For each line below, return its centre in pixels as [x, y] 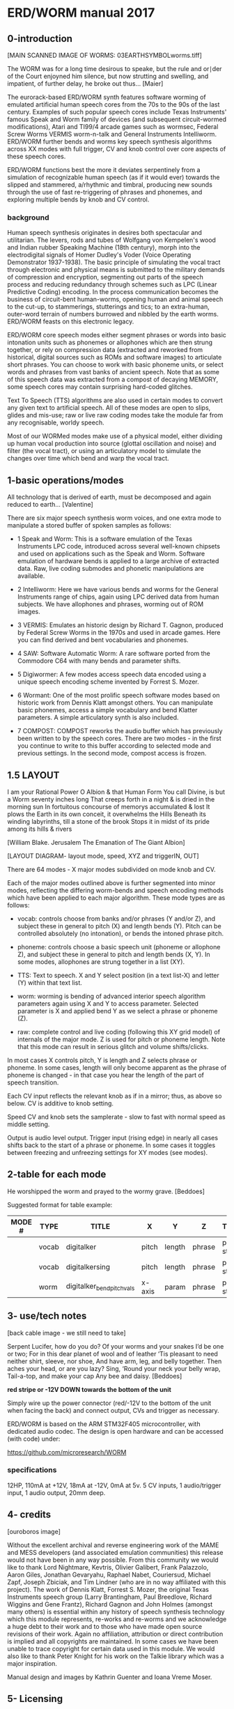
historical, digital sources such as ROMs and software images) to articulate [115, 358]
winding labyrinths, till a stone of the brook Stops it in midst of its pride [109, 821]
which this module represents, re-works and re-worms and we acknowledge [117, 1619]
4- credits [29, 1515]
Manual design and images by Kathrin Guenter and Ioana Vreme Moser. [110, 1677]
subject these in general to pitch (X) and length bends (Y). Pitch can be [119, 926]
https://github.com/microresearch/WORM [67, 1452]
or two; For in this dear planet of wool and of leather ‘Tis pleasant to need [112, 1354]
